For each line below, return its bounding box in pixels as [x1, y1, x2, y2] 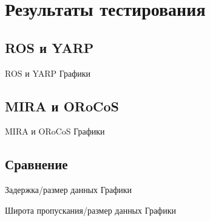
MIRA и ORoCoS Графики [5, 125, 105, 138]
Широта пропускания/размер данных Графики [5, 203, 176, 216]
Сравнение [5, 155, 68, 174]
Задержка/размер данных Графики [5, 183, 132, 196]
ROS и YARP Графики [5, 66, 91, 79]
